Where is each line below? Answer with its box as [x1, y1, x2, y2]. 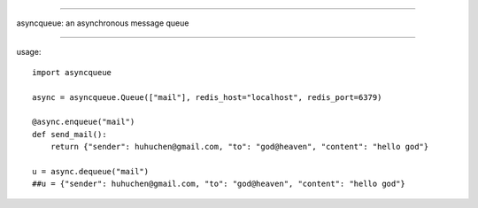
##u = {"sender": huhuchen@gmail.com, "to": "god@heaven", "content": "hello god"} [32, 179, 406, 189]
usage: [16, 47, 42, 58]
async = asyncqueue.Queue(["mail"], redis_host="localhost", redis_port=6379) [32, 92, 382, 102]
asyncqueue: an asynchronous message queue [16, 18, 189, 28]
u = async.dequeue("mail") [32, 166, 150, 176]
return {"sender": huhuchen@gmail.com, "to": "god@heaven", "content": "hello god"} [50, 142, 429, 152]
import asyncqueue [32, 67, 112, 77]
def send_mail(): [32, 129, 107, 139]
